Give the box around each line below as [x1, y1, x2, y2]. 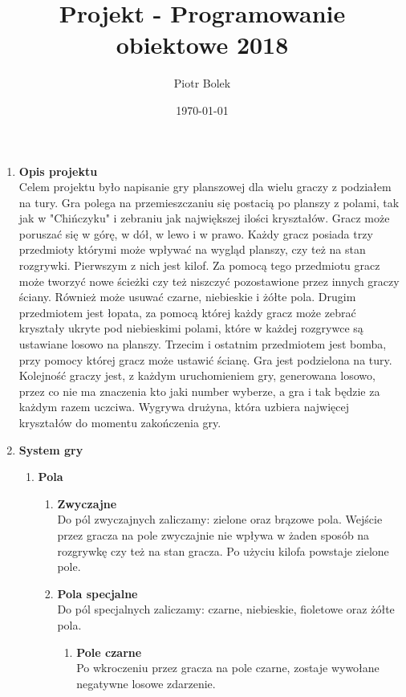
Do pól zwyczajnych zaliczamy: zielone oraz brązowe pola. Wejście [57, 511, 383, 528]
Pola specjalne [57, 585, 138, 601]
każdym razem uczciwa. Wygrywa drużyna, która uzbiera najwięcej [18, 398, 350, 415]
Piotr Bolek [173, 75, 231, 92]
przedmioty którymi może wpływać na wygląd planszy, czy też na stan [18, 241, 366, 258]
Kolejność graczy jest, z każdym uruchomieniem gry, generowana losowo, [18, 367, 376, 384]
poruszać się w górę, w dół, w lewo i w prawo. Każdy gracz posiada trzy [18, 225, 373, 242]
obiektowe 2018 [116, 28, 289, 61]
